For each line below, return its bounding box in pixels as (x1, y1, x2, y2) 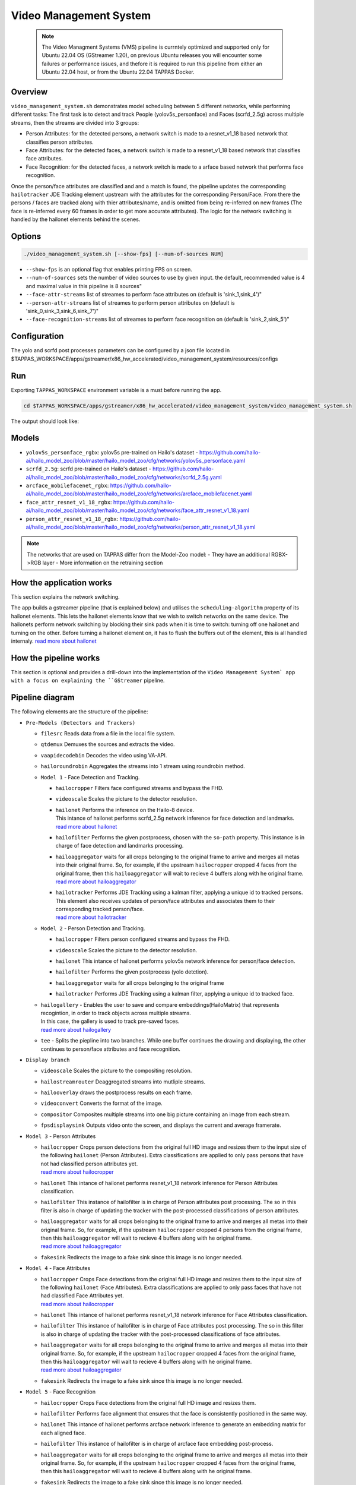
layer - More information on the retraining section (42, 559, 163, 567)
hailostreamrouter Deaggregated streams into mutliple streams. (40, 1078, 206, 1085)
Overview (11, 87, 48, 97)
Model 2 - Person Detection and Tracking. (40, 924, 145, 932)
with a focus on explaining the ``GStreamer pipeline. (11, 677, 165, 684)
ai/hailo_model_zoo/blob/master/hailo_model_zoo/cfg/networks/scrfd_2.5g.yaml (26, 473, 222, 481)
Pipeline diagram (11, 693, 75, 703)
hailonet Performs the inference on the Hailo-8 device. (55, 806, 195, 813)
